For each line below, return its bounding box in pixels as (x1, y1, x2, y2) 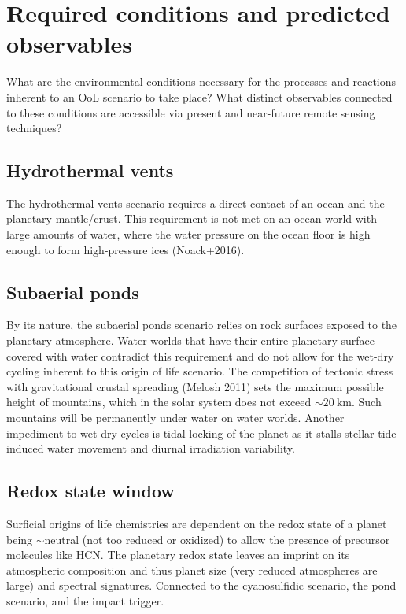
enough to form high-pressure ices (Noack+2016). (6, 241, 245, 257)
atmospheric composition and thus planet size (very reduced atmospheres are (6, 561, 378, 578)
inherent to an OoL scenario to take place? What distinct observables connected (6, 88, 393, 105)
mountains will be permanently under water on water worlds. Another (6, 409, 345, 426)
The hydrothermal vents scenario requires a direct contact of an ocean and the (6, 194, 385, 211)
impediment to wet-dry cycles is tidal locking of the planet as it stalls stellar (6, 424, 375, 441)
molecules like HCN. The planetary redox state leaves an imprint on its (6, 546, 350, 563)
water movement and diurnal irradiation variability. (47, 440, 295, 457)
